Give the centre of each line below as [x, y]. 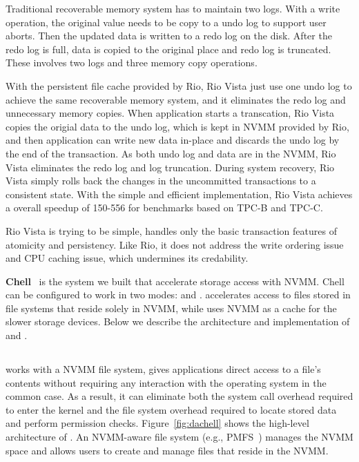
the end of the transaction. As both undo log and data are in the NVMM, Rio [171, 153]
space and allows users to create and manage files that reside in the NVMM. [167, 450]
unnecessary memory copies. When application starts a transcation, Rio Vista [170, 113]
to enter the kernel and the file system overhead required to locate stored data [171, 409]
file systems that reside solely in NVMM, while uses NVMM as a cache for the [171, 308]
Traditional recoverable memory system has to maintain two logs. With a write [173, 8]
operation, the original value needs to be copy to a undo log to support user [166, 22]
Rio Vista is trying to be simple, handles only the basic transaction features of [171, 230]
